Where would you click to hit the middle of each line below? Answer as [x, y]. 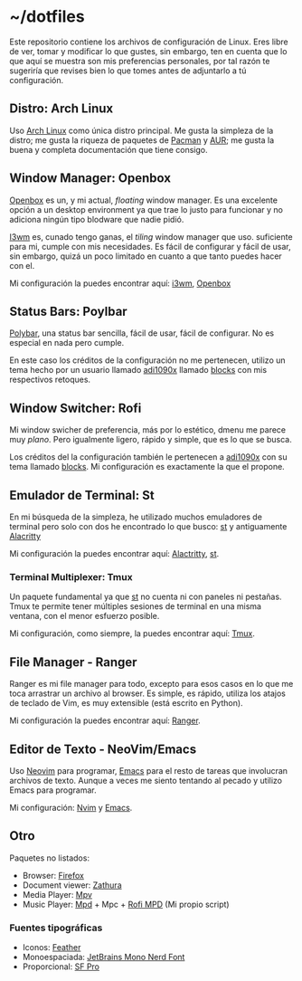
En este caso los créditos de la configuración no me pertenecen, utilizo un [148, 360]
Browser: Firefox [53, 875]
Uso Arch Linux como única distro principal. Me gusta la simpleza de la [142, 130]
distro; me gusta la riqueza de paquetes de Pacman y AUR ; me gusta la [142, 140]
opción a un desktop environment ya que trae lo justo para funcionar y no [146, 209]
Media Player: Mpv [57, 894]
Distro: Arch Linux [61, 109]
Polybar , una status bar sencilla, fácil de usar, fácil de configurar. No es [142, 333]
